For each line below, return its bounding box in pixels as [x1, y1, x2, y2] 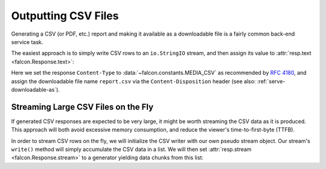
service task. [11, 38, 43, 45]
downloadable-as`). [11, 86, 60, 93]
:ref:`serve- [257, 77, 286, 84]
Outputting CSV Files [11, 9, 119, 22]
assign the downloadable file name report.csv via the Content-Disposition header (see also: [11, 77, 256, 84]
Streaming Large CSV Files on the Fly [11, 101, 154, 112]
